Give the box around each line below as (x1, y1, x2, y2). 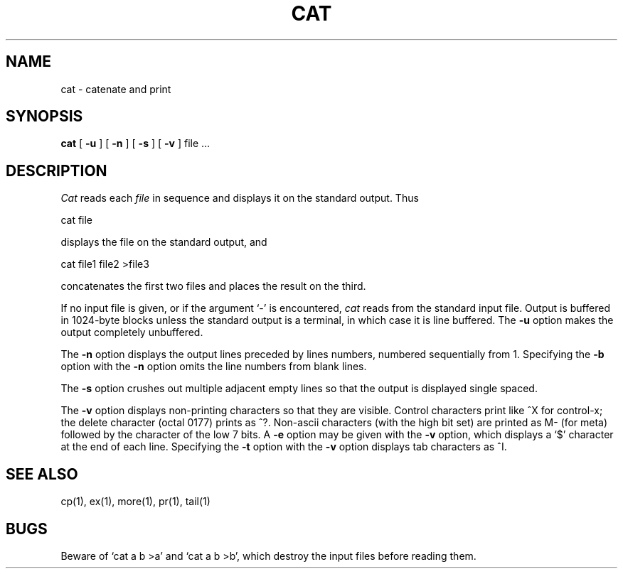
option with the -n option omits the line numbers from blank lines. (60, 360, 367, 373)
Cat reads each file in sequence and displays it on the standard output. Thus (60, 192, 419, 205)
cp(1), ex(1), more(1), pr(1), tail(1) (60, 495, 211, 508)
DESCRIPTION (6, 161, 107, 180)
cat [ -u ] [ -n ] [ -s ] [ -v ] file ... (60, 137, 211, 150)
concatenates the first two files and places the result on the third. (60, 280, 366, 293)
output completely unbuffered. (60, 326, 203, 339)
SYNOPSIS (6, 107, 83, 126)
